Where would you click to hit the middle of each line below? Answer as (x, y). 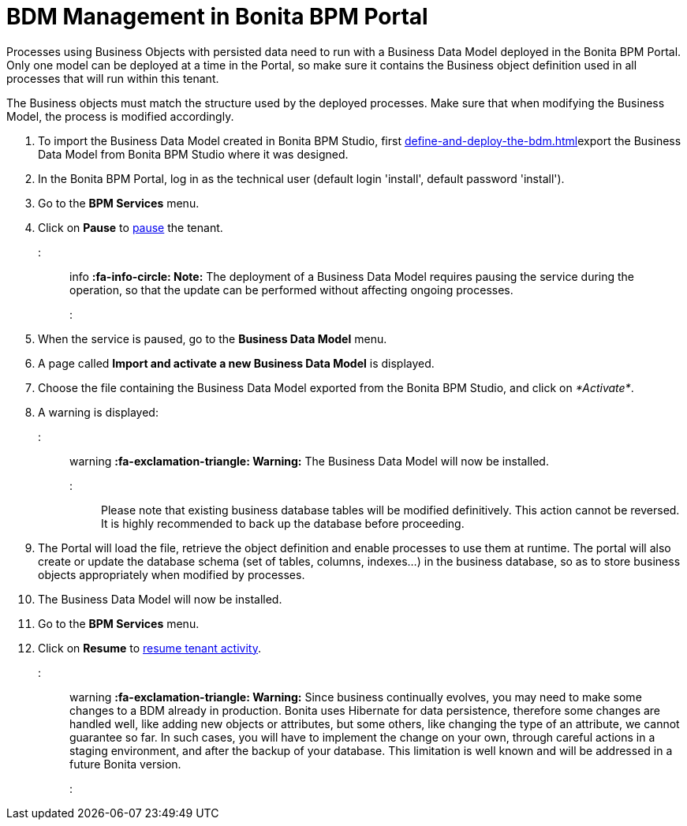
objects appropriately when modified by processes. (172, 574)
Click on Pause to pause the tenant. (131, 227)
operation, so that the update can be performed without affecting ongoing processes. (291, 290)
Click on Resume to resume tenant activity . (150, 648)
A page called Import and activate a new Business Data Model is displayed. (236, 363)
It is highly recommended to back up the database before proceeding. (283, 523)
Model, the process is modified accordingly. (120, 116)
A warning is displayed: (98, 412)
